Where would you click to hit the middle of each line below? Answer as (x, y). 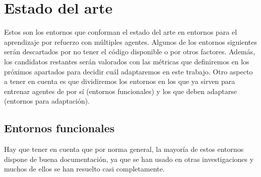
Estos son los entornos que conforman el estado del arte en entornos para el (121, 32)
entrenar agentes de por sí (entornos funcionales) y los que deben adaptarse (120, 91)
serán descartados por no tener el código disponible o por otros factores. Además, (130, 52)
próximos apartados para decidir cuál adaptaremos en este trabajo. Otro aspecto (128, 71)
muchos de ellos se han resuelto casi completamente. (84, 169)
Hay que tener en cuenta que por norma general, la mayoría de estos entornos (124, 149)
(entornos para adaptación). (47, 101)
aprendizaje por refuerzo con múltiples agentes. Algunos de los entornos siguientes (130, 41)
